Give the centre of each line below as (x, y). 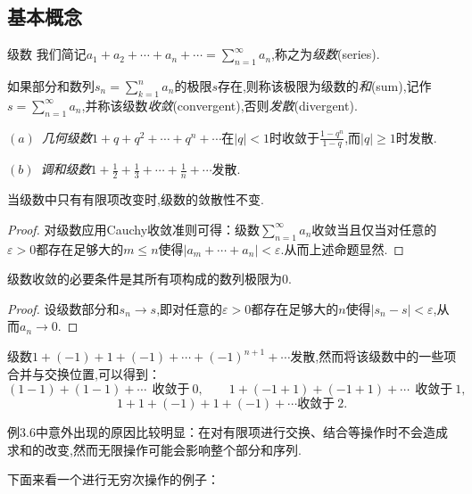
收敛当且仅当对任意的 (374, 229)
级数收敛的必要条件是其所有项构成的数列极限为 (145, 279)
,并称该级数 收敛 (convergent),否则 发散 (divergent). (219, 105)
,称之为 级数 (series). (326, 54)
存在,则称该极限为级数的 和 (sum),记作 (324, 86)
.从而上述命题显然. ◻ (342, 248)
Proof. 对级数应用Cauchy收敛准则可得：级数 (134, 229)
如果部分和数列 (51, 86)
